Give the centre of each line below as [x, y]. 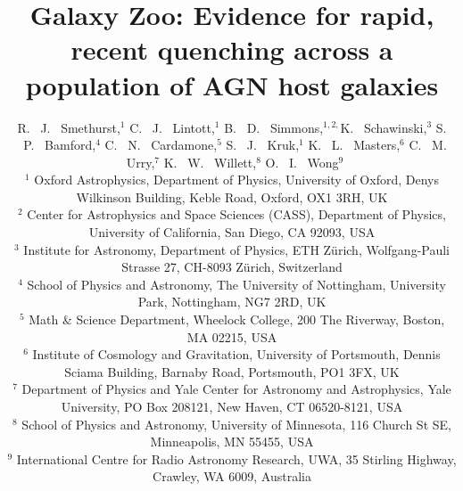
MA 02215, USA [232, 336]
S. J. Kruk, [263, 145]
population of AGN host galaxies [232, 84]
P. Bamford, [60, 145]
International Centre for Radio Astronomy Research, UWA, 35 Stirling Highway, [236, 458]
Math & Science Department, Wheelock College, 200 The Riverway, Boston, [237, 319]
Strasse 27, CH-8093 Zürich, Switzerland [232, 267]
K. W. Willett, [210, 162]
